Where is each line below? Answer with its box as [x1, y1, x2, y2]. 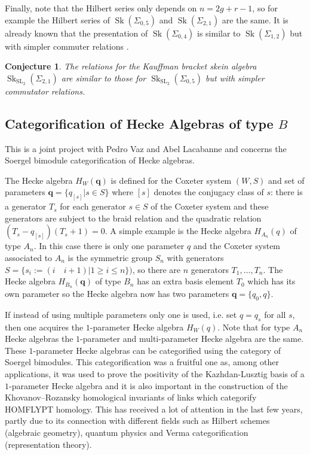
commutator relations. [5, 84, 85, 97]
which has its [247, 275, 296, 287]
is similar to [197, 26, 241, 39]
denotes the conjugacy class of [154, 186, 264, 198]
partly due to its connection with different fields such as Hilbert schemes [5, 414, 270, 427]
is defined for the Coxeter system [111, 174, 232, 186]
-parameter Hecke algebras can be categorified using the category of [33, 344, 281, 356]
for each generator [60, 200, 126, 213]
